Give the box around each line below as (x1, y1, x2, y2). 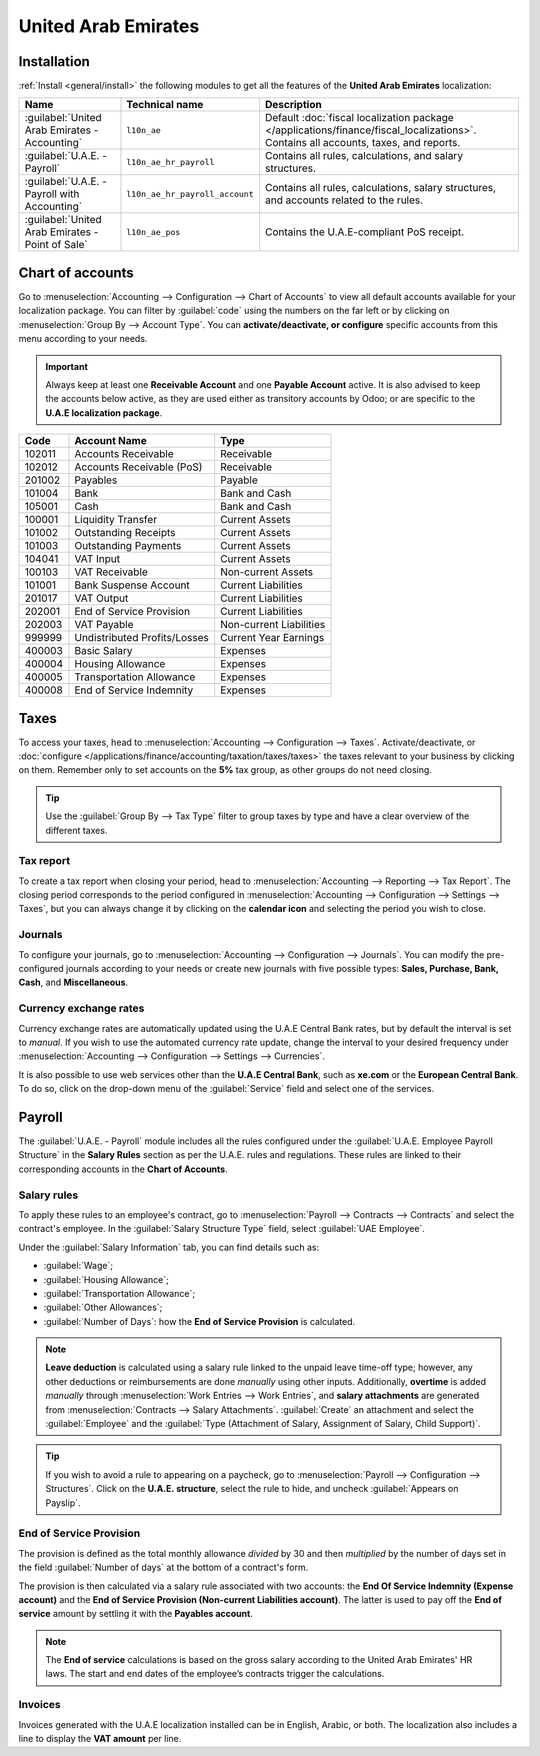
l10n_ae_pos (126, 226, 181, 237)
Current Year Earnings (220, 631, 325, 645)
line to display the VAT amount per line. (18, 1732, 182, 1744)
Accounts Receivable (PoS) (74, 460, 203, 474)
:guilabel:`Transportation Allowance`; (43, 1287, 195, 1299)
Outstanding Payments (74, 539, 182, 553)
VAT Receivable (74, 565, 149, 579)
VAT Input (74, 552, 120, 566)
